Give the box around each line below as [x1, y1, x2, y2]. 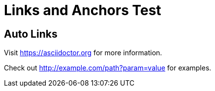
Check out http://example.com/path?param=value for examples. [4, 64, 212, 72]
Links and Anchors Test [4, 2, 161, 19]
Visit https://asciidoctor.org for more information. [4, 48, 162, 57]
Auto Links [4, 27, 58, 40]
